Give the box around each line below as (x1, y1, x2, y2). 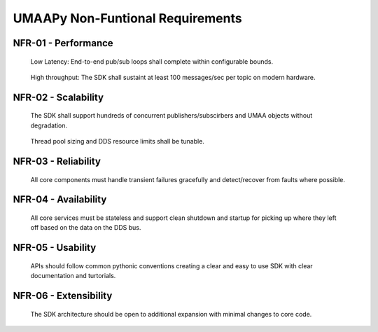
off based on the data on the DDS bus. (30, 223, 141, 232)
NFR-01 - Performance (13, 37, 113, 49)
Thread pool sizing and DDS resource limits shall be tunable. (30, 137, 204, 146)
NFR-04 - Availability (13, 193, 107, 206)
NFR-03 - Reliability (13, 155, 101, 167)
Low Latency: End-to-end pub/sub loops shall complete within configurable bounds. (30, 57, 273, 66)
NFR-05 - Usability (13, 242, 97, 254)
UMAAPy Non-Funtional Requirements (13, 11, 242, 26)
